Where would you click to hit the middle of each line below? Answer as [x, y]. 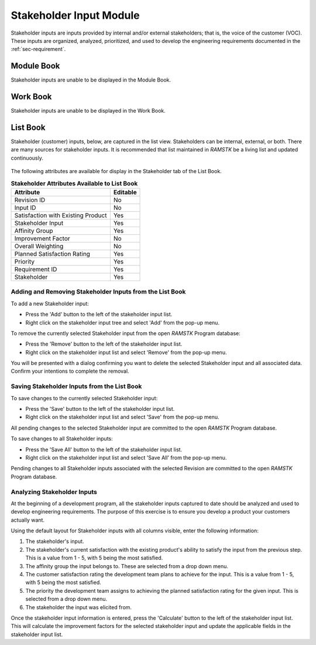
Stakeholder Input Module [75, 15]
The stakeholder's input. [55, 541]
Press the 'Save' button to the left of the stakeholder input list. [100, 409]
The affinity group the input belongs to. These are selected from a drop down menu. [127, 566]
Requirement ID [36, 269]
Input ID [25, 207]
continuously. [27, 158]
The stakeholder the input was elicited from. [78, 607]
